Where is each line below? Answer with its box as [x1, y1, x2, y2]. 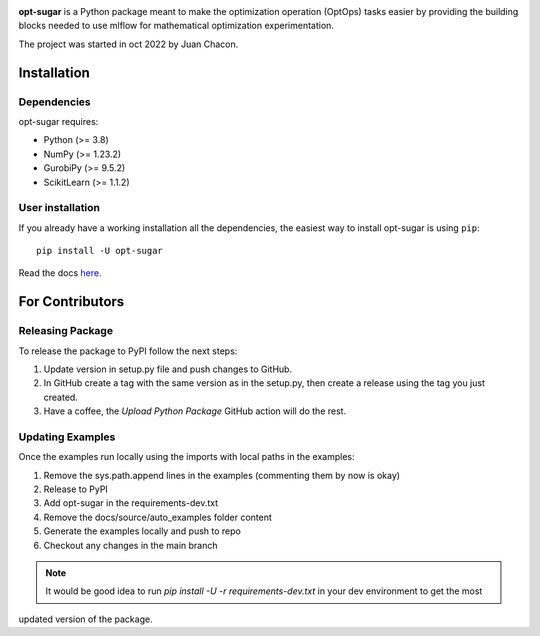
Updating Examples [18, 430, 116, 444]
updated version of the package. [18, 613, 154, 625]
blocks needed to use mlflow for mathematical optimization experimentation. [18, 20, 335, 32]
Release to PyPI [43, 483, 109, 495]
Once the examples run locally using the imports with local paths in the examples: [18, 451, 355, 463]
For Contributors [18, 293, 125, 310]
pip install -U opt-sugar [36, 245, 164, 257]
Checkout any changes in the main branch [43, 539, 218, 551]
